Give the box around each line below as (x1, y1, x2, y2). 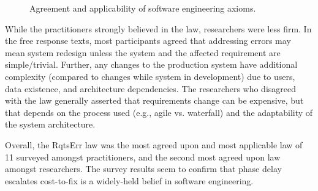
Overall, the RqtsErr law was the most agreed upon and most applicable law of (5, 138, 303, 151)
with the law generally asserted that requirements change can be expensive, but (5, 94, 304, 107)
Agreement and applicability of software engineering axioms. (29, 2, 256, 14)
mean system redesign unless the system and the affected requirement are (5, 46, 281, 59)
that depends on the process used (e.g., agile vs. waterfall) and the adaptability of (5, 106, 313, 118)
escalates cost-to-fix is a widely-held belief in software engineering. (5, 174, 254, 187)
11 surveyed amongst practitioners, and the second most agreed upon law (5, 150, 281, 163)
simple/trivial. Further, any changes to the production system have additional (5, 58, 298, 71)
